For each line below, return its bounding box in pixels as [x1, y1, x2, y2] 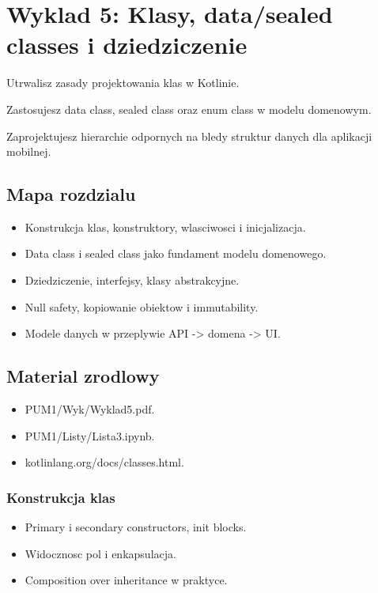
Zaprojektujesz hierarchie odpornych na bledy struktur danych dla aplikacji [6, 127, 372, 144]
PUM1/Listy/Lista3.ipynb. [25, 427, 155, 444]
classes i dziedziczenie [6, 28, 248, 61]
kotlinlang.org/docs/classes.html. [25, 454, 184, 470]
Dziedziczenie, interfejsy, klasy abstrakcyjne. [25, 272, 240, 289]
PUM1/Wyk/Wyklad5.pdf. [25, 401, 155, 417]
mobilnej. [6, 143, 51, 160]
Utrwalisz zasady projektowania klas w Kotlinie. [6, 74, 240, 91]
